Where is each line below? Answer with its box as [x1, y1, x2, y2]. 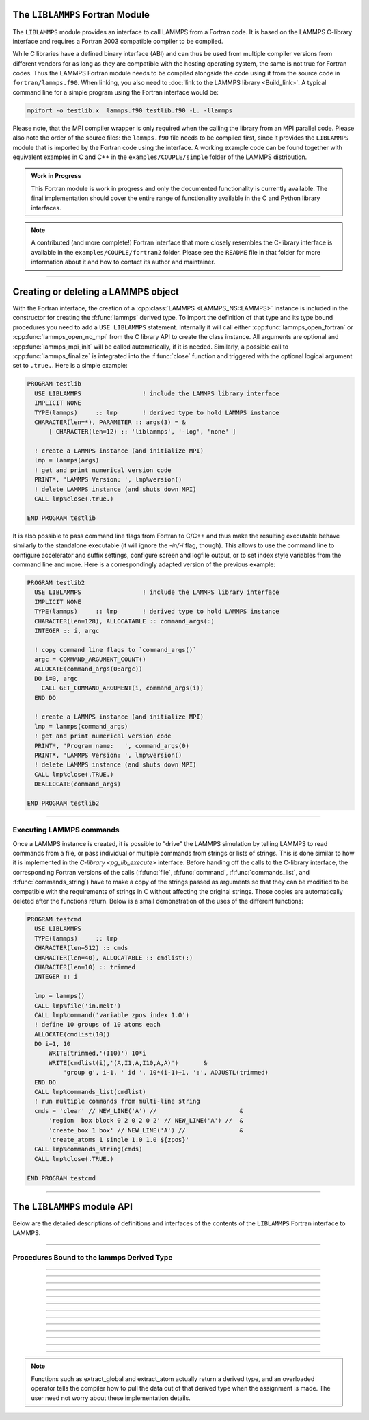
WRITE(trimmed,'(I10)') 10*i [49, 1049, 146, 1058]
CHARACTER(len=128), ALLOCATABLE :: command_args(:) [34, 617, 215, 625]
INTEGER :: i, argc [34, 627, 100, 634]
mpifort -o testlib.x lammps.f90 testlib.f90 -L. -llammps [27, 106, 233, 114]
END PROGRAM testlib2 [27, 799, 100, 807]
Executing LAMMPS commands [12, 825, 120, 835]
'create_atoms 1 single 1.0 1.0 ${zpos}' [49, 1136, 189, 1143]
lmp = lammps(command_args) [34, 723, 128, 730]
